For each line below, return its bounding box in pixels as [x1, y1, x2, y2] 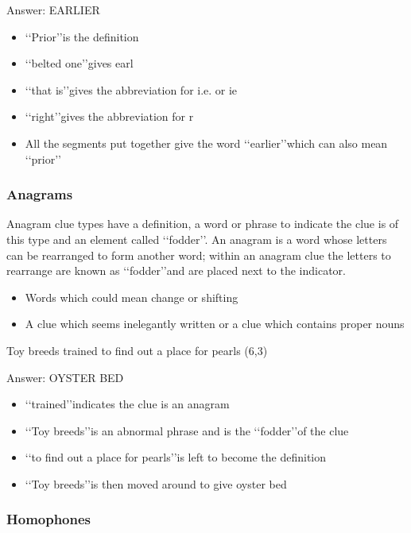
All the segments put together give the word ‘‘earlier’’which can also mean [25, 134, 388, 151]
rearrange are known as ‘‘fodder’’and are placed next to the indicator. [6, 262, 346, 279]
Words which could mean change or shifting [25, 288, 238, 305]
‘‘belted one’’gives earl [25, 55, 134, 71]
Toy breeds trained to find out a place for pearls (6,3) [6, 342, 268, 358]
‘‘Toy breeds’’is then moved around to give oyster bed [25, 475, 287, 492]
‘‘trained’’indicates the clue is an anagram [25, 396, 230, 412]
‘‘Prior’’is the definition [25, 28, 139, 44]
